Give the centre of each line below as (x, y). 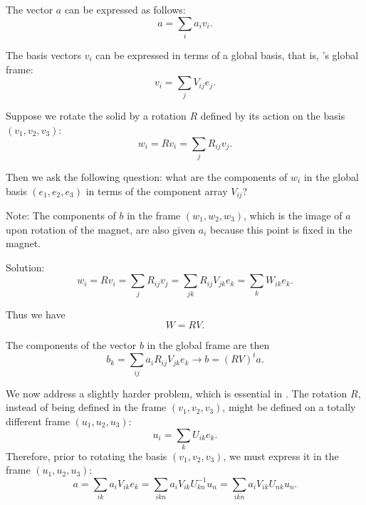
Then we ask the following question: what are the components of (147, 176)
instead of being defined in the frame (86, 407)
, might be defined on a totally (289, 407)
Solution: (25, 267)
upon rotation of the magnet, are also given (101, 229)
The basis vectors (44, 54)
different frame (38, 421)
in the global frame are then (208, 345)
